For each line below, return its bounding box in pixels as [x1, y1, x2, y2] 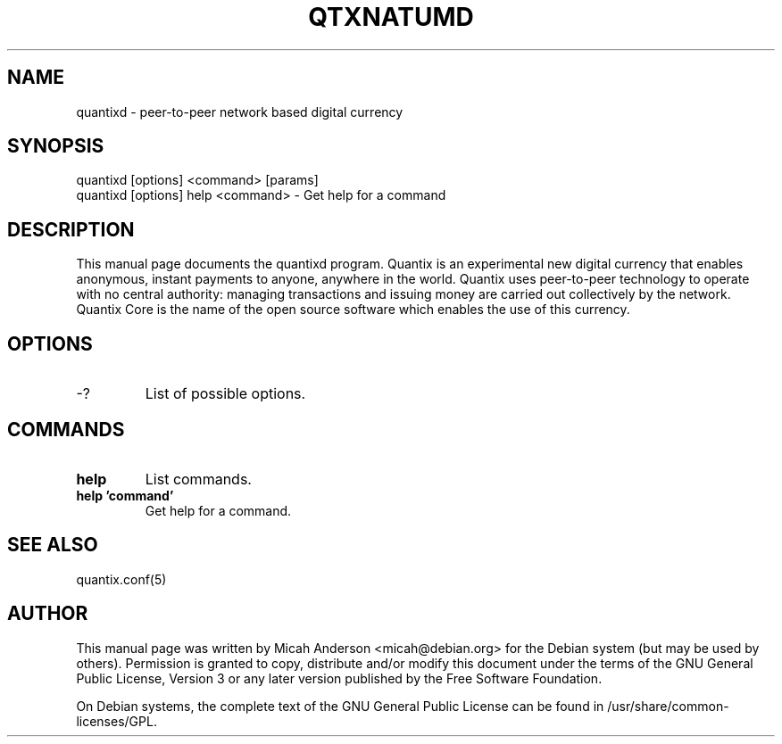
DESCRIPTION [7, 218, 135, 241]
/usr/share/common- [607, 698, 729, 714]
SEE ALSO [7, 533, 98, 557]
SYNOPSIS [7, 135, 104, 158]
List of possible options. [145, 384, 306, 403]
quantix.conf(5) [76, 571, 167, 587]
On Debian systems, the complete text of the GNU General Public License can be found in [76, 698, 604, 714]
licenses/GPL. [76, 713, 157, 729]
